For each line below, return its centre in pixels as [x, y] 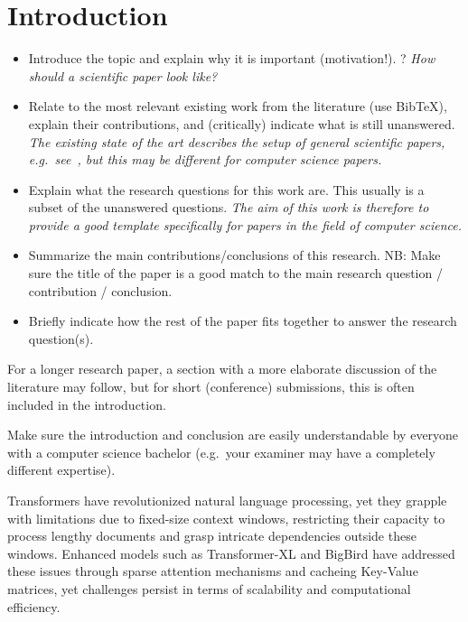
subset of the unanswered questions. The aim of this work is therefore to [229, 207]
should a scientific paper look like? [123, 75]
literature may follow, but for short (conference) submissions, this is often [211, 387]
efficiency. [34, 606]
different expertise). [61, 470]
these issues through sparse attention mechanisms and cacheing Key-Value [213, 571]
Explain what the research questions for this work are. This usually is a [226, 189]
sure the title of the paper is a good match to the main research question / [235, 273]
